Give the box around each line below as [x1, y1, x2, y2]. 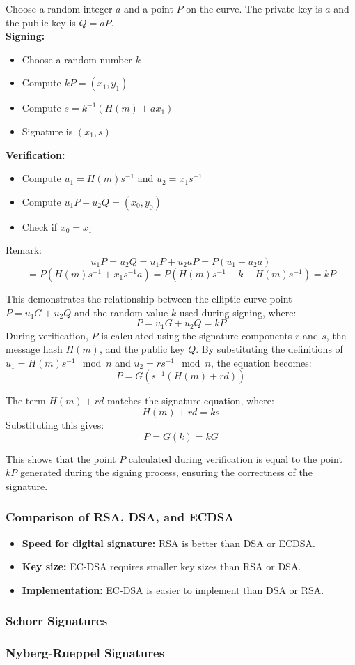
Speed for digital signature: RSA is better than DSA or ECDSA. [22, 535, 315, 550]
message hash [6, 342, 63, 356]
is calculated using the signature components [101, 328, 292, 342]
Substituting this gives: [6, 417, 104, 431]
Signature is [22, 123, 73, 138]
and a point [124, 1, 173, 15]
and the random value [74, 305, 168, 319]
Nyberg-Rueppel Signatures [6, 644, 165, 662]
